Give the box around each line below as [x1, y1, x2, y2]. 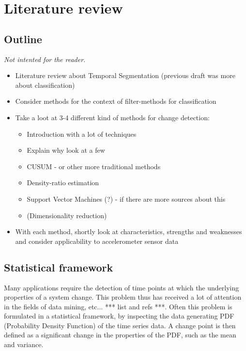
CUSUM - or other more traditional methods [27, 161, 161, 171]
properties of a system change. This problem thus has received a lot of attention [4, 292, 242, 302]
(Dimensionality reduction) [27, 210, 107, 220]
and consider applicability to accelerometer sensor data [15, 236, 179, 246]
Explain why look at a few [27, 145, 105, 155]
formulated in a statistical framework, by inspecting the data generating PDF [4, 311, 234, 321]
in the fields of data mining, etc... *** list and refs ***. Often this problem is [4, 301, 232, 311]
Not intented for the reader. [4, 54, 86, 64]
